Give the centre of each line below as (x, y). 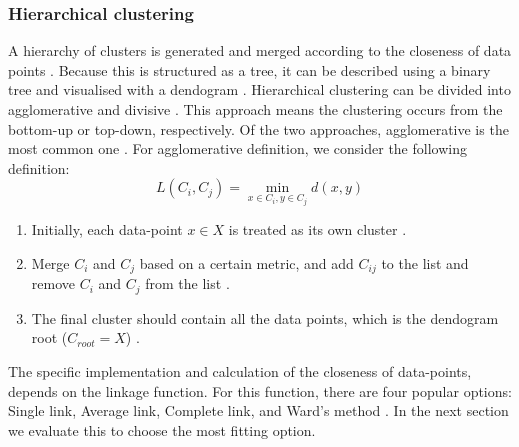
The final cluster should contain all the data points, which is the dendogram (265, 317)
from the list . (187, 283)
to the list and (425, 262)
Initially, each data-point (107, 229)
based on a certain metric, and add (246, 262)
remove (53, 283)
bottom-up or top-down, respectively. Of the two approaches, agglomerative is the (258, 128)
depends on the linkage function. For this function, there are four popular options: (260, 390)
